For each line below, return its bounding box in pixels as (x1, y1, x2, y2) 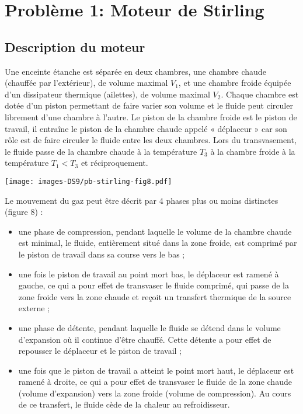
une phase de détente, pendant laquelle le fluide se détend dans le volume (18, 321, 281, 333)
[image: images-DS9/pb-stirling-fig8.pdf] (5, 177, 172, 186)
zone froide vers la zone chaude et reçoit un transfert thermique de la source (18, 290, 291, 302)
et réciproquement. (81, 156, 148, 169)
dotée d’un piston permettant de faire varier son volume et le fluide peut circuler (5, 99, 293, 112)
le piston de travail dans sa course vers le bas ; (18, 248, 185, 260)
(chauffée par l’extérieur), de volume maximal (5, 76, 168, 89)
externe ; (18, 302, 50, 314)
